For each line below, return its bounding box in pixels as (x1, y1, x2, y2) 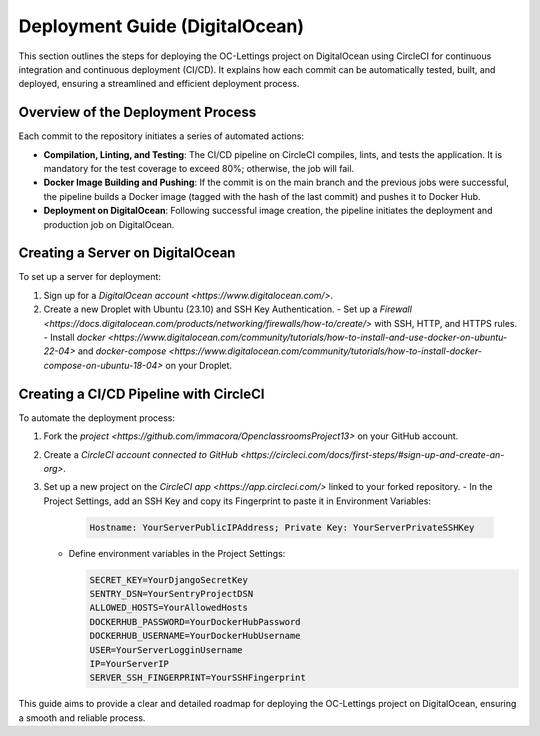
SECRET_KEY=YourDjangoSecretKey (89, 574, 249, 585)
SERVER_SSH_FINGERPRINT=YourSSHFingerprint (89, 672, 307, 684)
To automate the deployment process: (18, 411, 175, 424)
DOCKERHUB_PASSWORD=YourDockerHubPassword (89, 616, 301, 627)
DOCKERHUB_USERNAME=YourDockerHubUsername (89, 630, 301, 642)
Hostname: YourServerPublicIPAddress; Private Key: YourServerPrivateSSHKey (89, 521, 475, 533)
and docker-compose (77, 345, 167, 357)
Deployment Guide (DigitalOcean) (18, 15, 305, 37)
